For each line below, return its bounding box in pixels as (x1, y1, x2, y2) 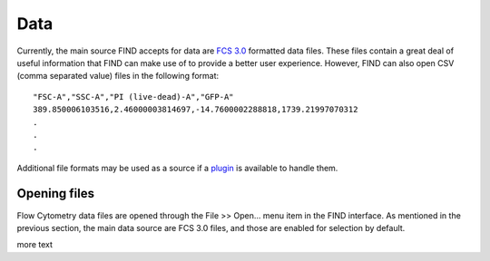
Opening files (16, 186, 95, 201)
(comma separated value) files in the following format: (16, 71, 220, 82)
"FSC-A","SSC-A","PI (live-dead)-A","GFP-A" (33, 92, 235, 101)
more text (16, 239, 54, 250)
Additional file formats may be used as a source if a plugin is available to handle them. (16, 162, 338, 173)
